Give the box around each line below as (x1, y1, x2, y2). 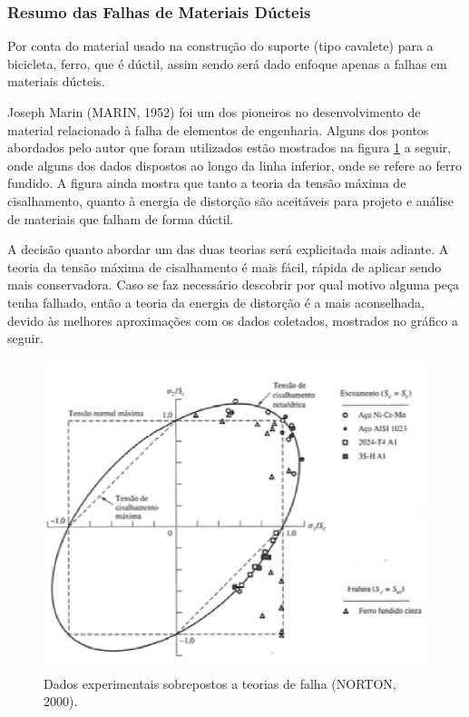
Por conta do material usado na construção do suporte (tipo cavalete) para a (7, 36, 434, 55)
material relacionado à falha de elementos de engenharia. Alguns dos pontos (7, 120, 429, 139)
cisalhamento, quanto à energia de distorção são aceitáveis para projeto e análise (7, 191, 454, 210)
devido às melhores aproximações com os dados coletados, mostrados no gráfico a (7, 310, 458, 329)
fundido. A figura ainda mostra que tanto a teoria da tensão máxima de (7, 173, 406, 192)
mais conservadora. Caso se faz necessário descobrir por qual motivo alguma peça (7, 275, 460, 294)
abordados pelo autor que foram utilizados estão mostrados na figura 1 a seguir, (7, 138, 452, 157)
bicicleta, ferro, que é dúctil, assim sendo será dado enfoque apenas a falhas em (7, 54, 447, 73)
